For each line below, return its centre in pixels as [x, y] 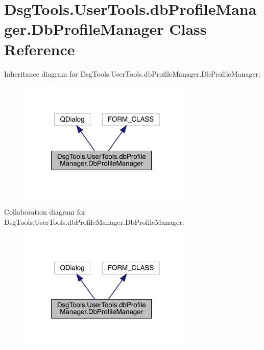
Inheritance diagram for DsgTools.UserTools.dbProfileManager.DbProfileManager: [132, 73]
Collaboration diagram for [45, 212]
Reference [40, 49]
